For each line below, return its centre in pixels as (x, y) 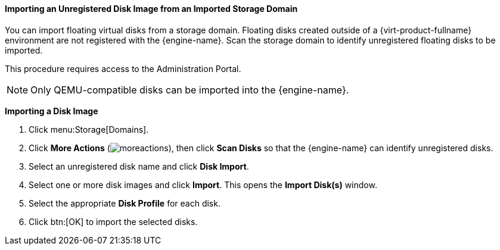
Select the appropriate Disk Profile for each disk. (125, 203)
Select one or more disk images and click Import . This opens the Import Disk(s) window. (203, 185)
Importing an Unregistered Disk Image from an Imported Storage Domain (151, 9)
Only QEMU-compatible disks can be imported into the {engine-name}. (190, 90)
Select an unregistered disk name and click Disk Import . (139, 166)
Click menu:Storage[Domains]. (89, 129)
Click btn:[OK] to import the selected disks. (113, 221)
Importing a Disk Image (52, 111)
